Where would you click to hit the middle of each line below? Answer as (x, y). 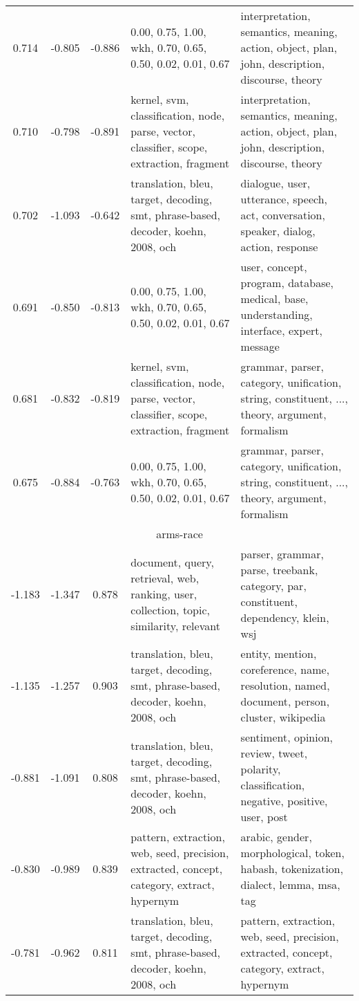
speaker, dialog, (278, 231)
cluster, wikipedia (283, 717)
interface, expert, (281, 330)
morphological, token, (292, 853)
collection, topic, (171, 609)
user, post (264, 817)
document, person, (285, 701)
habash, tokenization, (292, 869)
